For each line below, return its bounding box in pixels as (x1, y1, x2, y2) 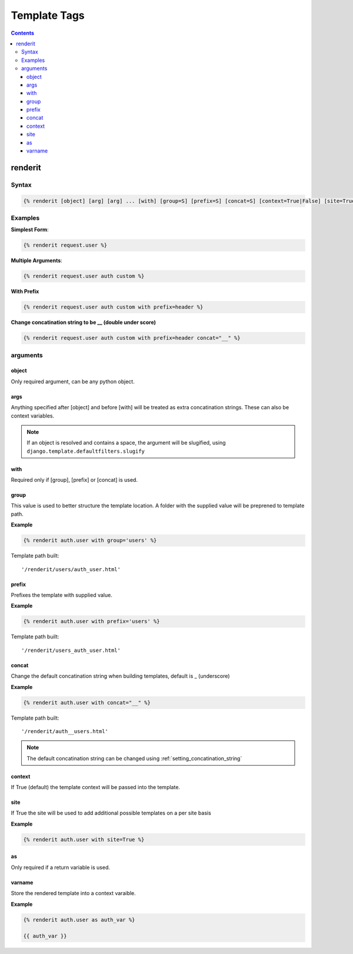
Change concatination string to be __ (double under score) (11, 319, 156, 326)
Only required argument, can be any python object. (11, 377, 135, 385)
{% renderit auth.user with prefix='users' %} (23, 618, 160, 625)
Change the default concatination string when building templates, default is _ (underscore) (11, 673, 230, 680)
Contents (11, 29, 35, 37)
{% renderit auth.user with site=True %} (23, 836, 145, 843)
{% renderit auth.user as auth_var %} (23, 916, 135, 923)
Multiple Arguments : (11, 257, 63, 264)
